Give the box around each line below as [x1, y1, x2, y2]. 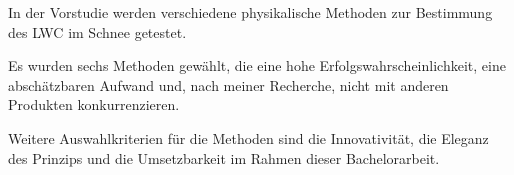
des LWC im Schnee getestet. [8, 21, 187, 42]
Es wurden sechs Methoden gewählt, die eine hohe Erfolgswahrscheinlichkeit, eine [8, 55, 506, 76]
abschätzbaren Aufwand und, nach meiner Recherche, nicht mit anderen [8, 74, 449, 95]
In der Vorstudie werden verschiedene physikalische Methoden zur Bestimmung [8, 2, 493, 22]
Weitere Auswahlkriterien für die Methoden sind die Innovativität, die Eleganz [8, 127, 489, 148]
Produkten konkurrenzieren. [8, 94, 180, 115]
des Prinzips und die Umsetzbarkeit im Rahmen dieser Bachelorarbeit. [8, 147, 440, 168]
